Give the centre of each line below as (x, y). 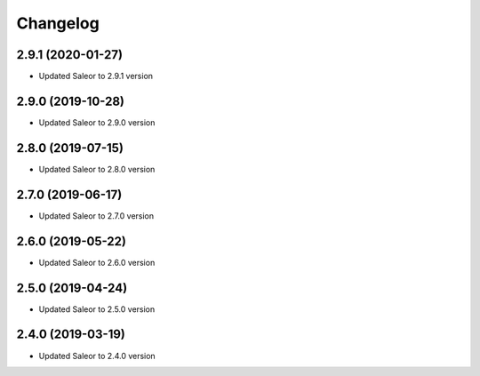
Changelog (58, 23)
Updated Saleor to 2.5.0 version (97, 309)
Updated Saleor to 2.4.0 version (97, 356)
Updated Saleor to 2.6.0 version (97, 262)
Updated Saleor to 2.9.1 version (96, 76)
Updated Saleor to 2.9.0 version (97, 122)
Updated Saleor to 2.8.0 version (97, 169)
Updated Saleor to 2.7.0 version (96, 216)
